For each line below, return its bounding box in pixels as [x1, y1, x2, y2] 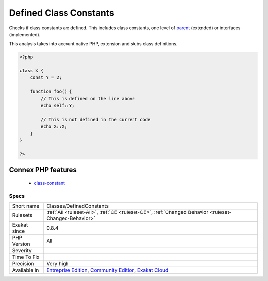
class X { [19, 68, 44, 74]
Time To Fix [12, 253, 40, 260]
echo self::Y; [40, 103, 75, 109]
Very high [46, 260, 69, 267]
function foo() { [30, 89, 72, 94]
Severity [12, 247, 32, 254]
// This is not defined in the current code [40, 117, 151, 122]
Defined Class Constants [9, 7, 114, 18]
